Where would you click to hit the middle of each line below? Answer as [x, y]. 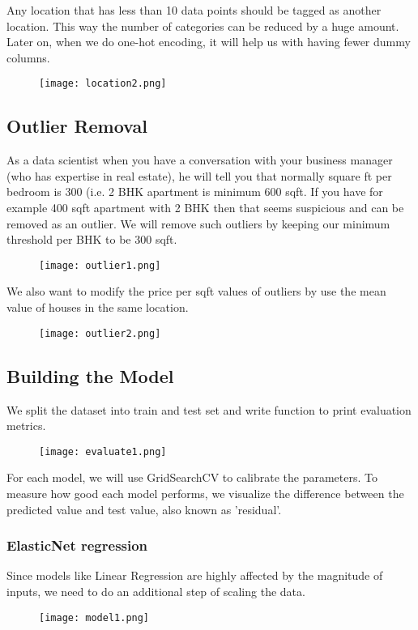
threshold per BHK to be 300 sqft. [92, 239]
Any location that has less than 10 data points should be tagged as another [194, 10]
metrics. [26, 426]
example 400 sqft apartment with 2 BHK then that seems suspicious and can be [205, 208]
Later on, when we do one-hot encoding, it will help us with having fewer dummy [209, 42]
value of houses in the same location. [98, 307]
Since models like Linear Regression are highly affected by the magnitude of [195, 575]
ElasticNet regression [77, 545]
